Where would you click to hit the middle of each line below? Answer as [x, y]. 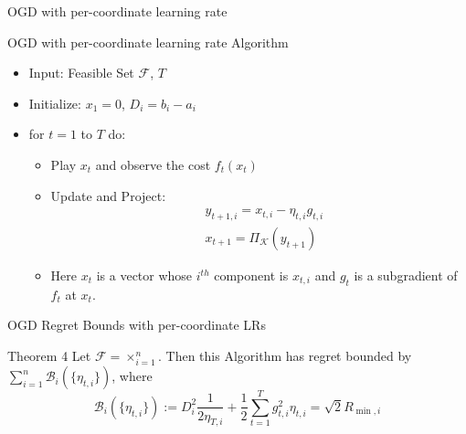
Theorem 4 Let [49, 355]
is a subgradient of [406, 275]
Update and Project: [108, 195]
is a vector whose [144, 275]
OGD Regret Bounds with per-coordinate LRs [137, 325]
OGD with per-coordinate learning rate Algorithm [148, 42]
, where [132, 376]
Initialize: [55, 103]
